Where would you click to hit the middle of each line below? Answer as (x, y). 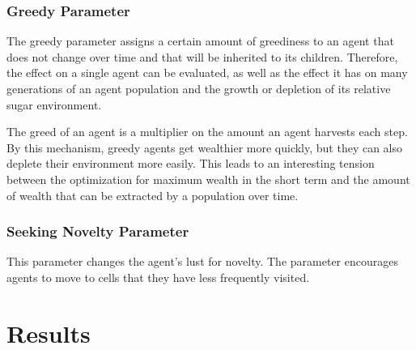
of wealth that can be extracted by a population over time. (153, 195)
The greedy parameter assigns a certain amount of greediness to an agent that (200, 41)
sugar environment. (54, 104)
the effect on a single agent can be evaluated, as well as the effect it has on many (207, 73)
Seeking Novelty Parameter (98, 231)
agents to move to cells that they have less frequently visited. (158, 277)
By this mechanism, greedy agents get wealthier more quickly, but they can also (205, 147)
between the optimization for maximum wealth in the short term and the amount (208, 179)
